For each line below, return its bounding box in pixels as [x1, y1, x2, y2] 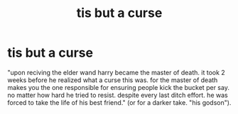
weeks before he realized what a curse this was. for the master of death [7, 76, 218, 84]
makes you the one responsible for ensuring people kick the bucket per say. [7, 83, 229, 91]
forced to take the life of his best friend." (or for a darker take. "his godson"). [7, 98, 232, 107]
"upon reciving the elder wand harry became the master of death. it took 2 [7, 68, 225, 76]
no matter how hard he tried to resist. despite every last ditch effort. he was [7, 91, 229, 99]
